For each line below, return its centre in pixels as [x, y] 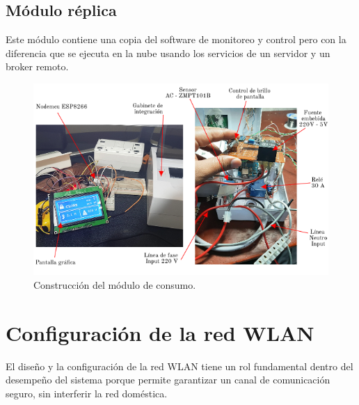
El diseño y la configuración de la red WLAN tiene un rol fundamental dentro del [179, 366]
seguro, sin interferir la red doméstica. [87, 393]
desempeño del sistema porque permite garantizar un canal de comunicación [168, 380]
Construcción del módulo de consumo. [115, 284]
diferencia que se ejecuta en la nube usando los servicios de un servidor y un [168, 53]
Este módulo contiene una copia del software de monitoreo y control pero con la [176, 39]
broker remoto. [37, 66]
